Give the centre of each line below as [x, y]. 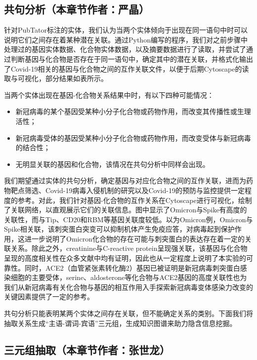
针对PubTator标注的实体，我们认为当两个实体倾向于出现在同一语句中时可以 [126, 30]
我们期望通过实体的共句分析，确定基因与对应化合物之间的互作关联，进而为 [125, 180]
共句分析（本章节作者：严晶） [77, 9]
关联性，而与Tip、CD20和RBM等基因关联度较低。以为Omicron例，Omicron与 [128, 219]
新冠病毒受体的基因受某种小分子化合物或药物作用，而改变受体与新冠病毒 [133, 138]
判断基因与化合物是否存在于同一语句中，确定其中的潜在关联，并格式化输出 [132, 59]
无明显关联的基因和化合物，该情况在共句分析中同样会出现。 [112, 164]
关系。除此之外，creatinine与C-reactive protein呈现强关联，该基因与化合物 [129, 248]
